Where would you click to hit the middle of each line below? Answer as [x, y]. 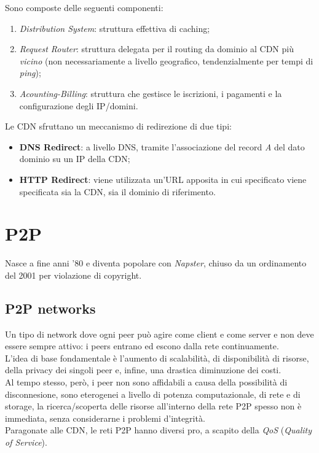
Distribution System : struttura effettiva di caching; [115, 28]
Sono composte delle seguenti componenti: [84, 7]
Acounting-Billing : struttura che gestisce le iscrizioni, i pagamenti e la [151, 93]
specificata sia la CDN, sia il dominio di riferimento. [117, 191]
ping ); [30, 73]
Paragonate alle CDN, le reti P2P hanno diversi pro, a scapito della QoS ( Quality [158, 430]
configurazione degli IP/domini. [79, 105]
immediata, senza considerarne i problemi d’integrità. [105, 418]
